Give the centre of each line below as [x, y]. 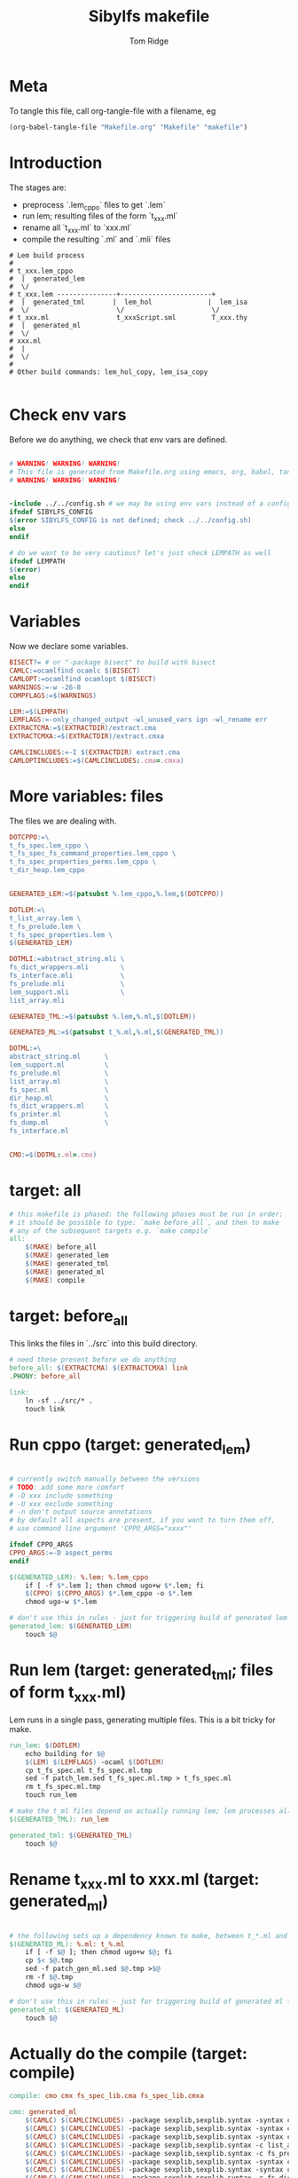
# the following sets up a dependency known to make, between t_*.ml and [149, 1936]
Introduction [56, 163]
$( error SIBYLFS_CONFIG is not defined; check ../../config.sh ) [130, 521]
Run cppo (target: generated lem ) [130, 1446]
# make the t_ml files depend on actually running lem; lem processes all [150, 1811]
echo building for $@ [65, 1753]
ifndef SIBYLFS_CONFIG [51, 513]
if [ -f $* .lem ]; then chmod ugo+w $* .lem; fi [114, 1586]
